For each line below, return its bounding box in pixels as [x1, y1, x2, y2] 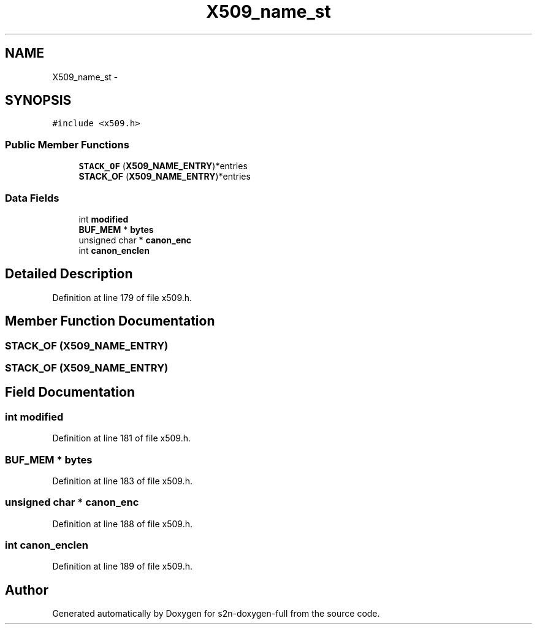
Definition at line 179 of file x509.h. [52, 292, 192, 303]
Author [5, 582, 48, 598]
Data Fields [5, 191, 59, 204]
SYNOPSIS [5, 93, 72, 109]
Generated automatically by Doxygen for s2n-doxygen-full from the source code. [52, 608, 380, 619]
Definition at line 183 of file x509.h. [52, 475, 192, 486]
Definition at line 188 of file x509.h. [52, 518, 192, 529]
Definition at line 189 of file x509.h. [52, 561, 192, 572]
